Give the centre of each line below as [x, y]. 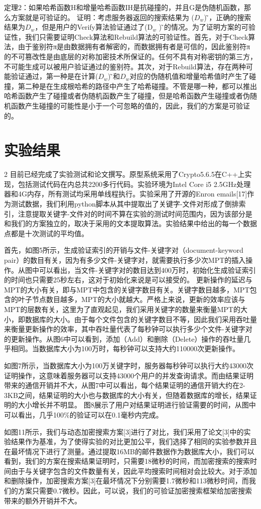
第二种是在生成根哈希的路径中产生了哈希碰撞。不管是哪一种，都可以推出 [137, 86]
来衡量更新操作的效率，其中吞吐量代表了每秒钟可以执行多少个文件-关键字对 [128, 329]
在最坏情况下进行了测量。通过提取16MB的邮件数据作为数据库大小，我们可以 [129, 451]
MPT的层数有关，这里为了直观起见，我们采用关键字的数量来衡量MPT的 [122, 309]
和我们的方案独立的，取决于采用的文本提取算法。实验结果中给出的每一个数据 [130, 223]
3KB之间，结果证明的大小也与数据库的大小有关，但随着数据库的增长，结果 [127, 395]
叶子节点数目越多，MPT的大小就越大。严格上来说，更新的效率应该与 [132, 299]
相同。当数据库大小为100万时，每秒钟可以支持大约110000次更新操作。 [125, 348]
